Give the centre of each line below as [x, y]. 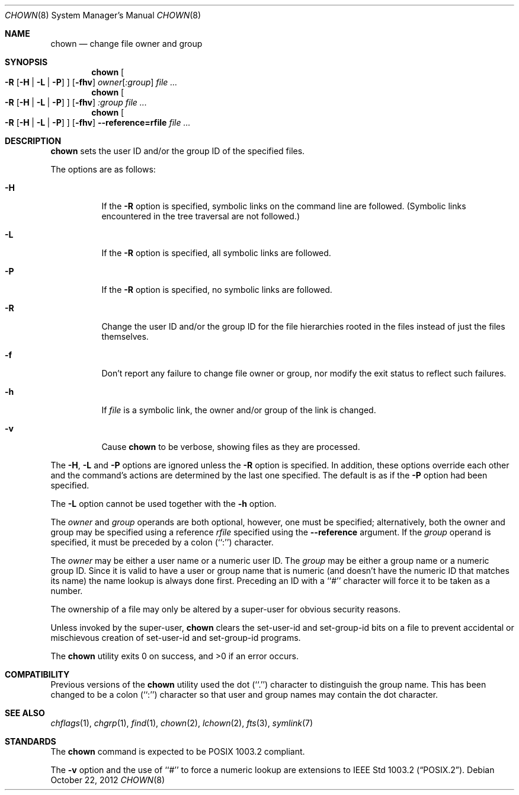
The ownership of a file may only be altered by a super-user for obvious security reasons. [225, 609]
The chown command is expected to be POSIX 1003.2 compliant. [178, 751]
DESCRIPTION [33, 141]
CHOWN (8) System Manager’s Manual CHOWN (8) [103, 15]
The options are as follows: [103, 169]
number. [67, 591]
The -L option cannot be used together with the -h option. [164, 504]
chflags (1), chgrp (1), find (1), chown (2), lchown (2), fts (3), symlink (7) [182, 723]
